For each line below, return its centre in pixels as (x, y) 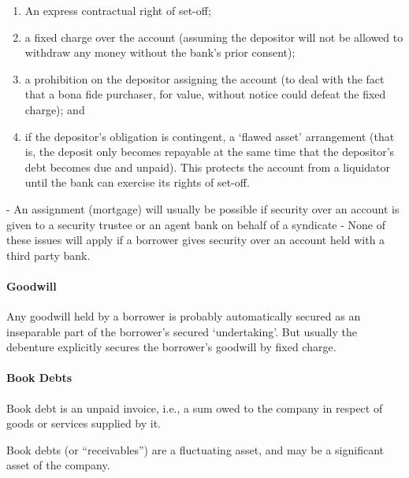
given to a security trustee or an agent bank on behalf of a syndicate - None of (196, 224)
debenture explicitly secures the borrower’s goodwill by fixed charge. (171, 347)
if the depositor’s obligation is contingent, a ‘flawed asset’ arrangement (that (210, 136)
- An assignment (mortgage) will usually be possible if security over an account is (203, 208)
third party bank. (48, 255)
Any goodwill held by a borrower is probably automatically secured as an (184, 316)
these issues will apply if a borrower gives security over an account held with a (196, 240)
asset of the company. (58, 465)
